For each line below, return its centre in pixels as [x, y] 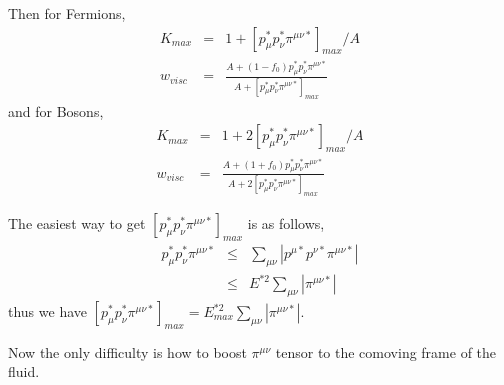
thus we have [48, 311]
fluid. [24, 371]
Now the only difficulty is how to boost [127, 351]
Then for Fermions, [67, 13]
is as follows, [286, 223]
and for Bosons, [56, 110]
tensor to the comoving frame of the [386, 351]
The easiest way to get [77, 223]
